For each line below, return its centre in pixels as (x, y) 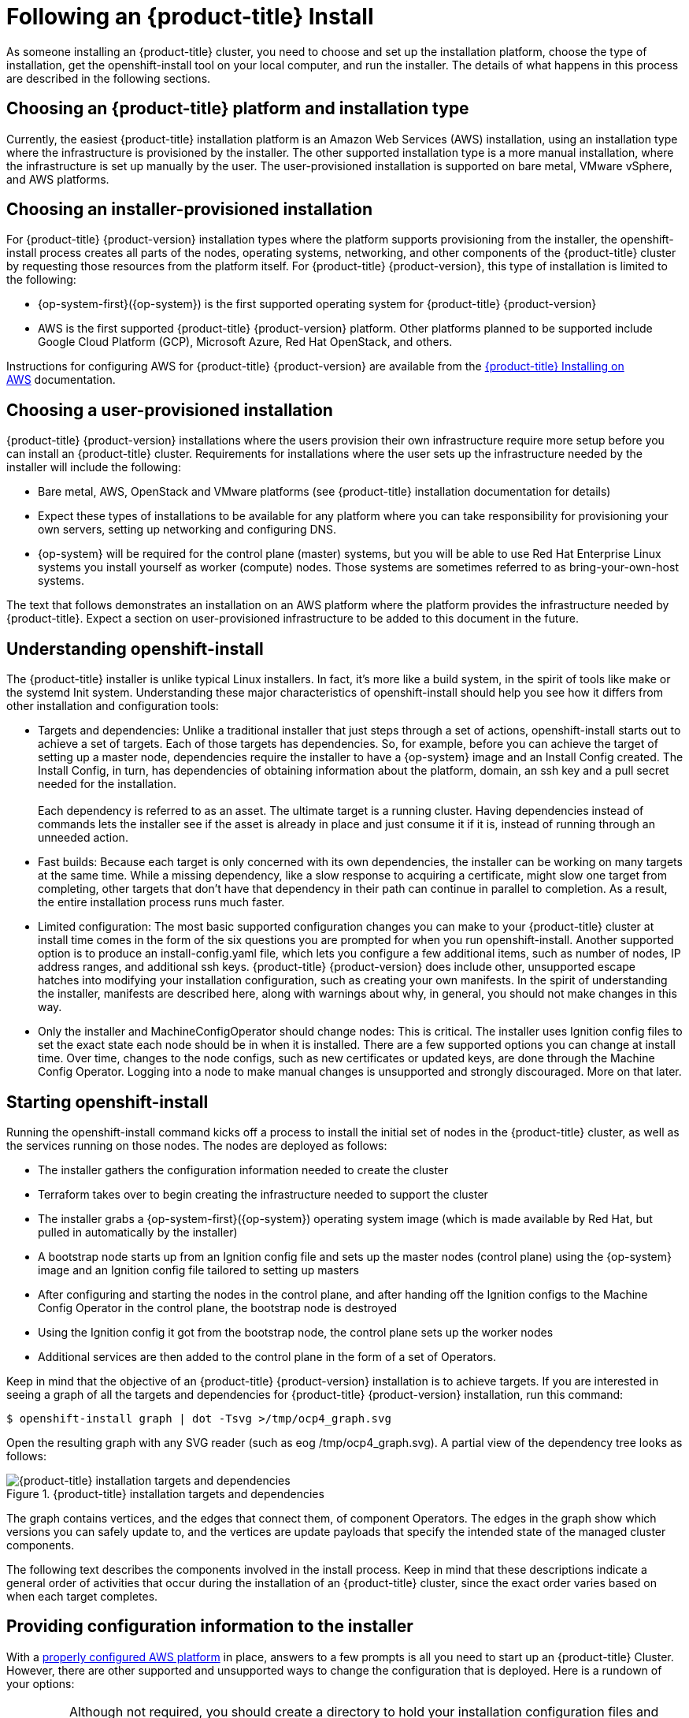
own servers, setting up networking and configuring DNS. (187, 530)
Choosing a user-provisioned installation (170, 410)
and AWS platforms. (58, 179)
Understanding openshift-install (135, 649)
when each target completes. (82, 1596)
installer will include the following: (94, 467)
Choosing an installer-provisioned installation (189, 210)
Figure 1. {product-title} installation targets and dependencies (165, 1493)
